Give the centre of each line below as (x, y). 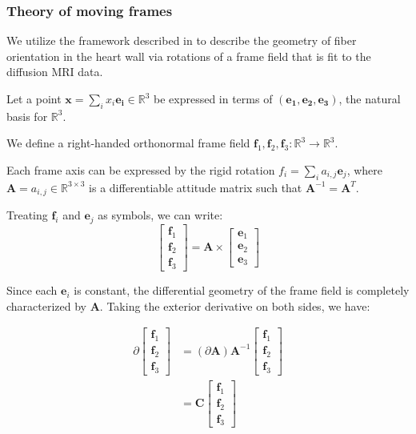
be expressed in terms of (213, 98)
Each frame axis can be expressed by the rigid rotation (141, 169)
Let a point (34, 98)
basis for (27, 116)
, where (365, 169)
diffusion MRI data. (55, 72)
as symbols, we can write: (160, 215)
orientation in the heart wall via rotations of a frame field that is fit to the (189, 56)
